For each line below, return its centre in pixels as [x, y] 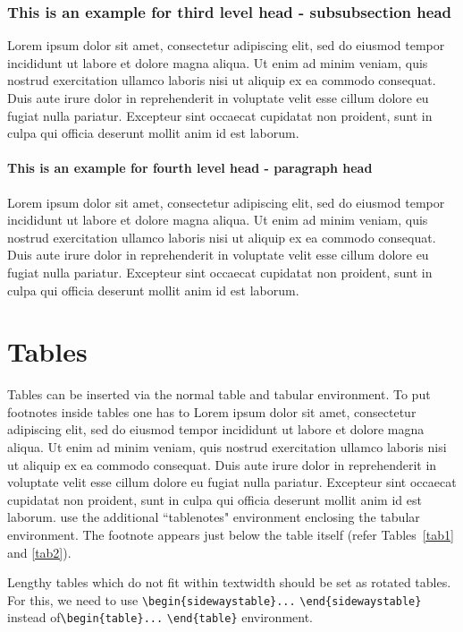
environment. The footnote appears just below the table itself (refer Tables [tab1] [231, 535]
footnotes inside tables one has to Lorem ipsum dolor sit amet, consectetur [212, 411]
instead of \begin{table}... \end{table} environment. [160, 617]
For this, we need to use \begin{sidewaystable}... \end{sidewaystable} [215, 599]
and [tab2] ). [39, 552]
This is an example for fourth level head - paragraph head [190, 168]
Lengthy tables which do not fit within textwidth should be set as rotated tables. [229, 582]
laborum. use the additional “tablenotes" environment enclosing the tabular [214, 517]
